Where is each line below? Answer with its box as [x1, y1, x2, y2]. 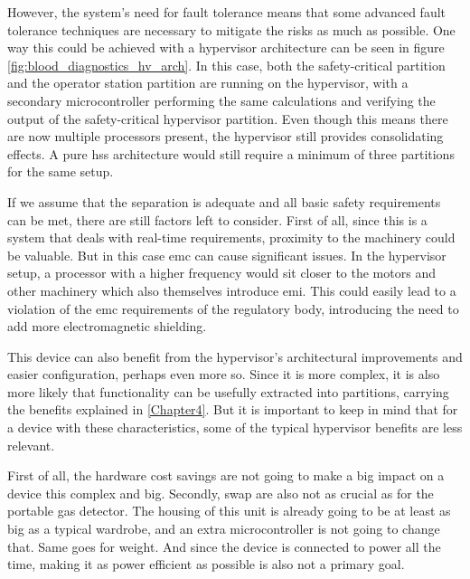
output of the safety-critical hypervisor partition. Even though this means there [7, 109, 448, 128]
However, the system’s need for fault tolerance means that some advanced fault [7, 3, 446, 21]
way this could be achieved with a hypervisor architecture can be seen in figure [7, 38, 445, 57]
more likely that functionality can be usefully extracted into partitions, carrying [7, 382, 449, 401]
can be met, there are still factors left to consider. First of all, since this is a [7, 210, 428, 229]
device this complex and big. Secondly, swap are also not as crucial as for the [7, 483, 434, 502]
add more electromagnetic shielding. [7, 317, 207, 336]
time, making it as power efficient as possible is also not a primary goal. [7, 555, 405, 574]
